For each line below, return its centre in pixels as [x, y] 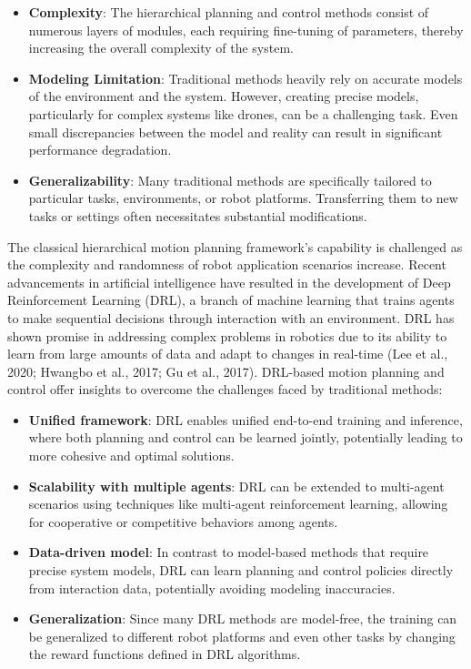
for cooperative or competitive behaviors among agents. [183, 521]
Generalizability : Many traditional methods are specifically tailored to [230, 180]
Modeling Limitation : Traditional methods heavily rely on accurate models [246, 78]
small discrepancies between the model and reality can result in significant [235, 132]
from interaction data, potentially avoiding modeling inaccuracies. [212, 588]
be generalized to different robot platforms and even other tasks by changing [242, 636]
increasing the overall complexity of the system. [161, 48]
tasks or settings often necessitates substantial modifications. [198, 215]
